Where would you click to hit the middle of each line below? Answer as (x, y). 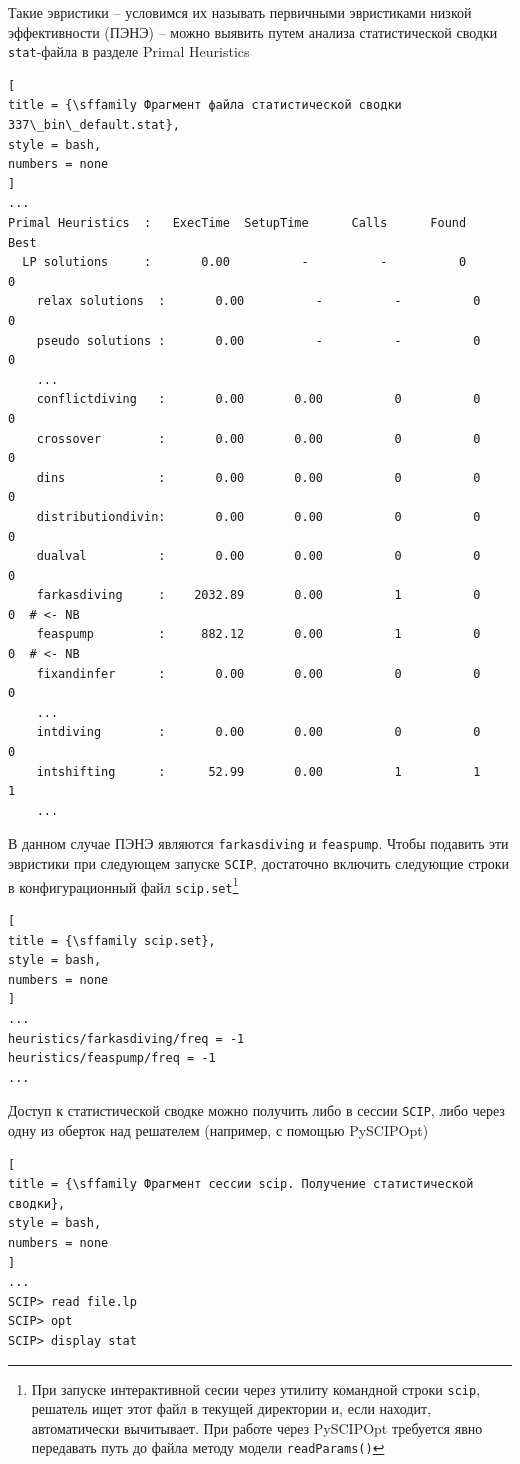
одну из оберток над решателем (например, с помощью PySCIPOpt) (218, 1130)
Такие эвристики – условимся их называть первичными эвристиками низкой (240, 12)
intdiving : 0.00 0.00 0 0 (258, 732)
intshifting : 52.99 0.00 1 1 (258, 771)
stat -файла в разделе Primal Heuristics (129, 51)
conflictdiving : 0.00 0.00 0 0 (258, 399)
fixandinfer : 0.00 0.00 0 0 (258, 673)
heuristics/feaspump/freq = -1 (112, 1058)
